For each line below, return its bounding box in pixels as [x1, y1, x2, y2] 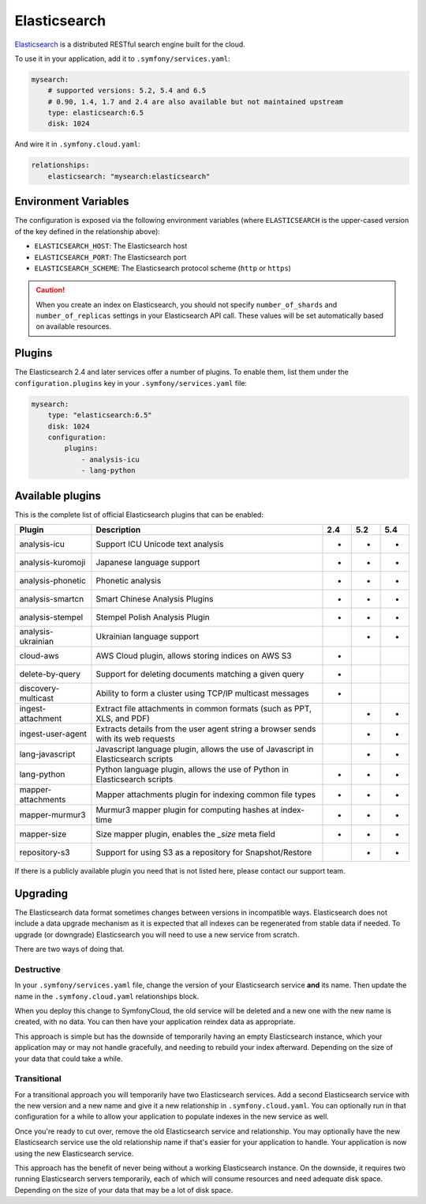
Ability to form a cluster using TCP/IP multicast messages [95, 688, 309, 699]
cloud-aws [19, 650, 59, 661]
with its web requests [95, 733, 175, 744]
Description [95, 524, 141, 535]
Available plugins [14, 489, 102, 502]
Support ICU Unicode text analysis [95, 538, 224, 549]
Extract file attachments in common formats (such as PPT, [95, 703, 312, 714]
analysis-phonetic [19, 575, 87, 586]
